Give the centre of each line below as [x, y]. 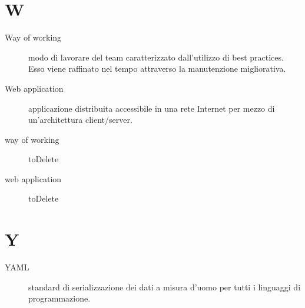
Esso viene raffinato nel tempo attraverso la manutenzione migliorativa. [157, 68]
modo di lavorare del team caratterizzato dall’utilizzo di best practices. [156, 57]
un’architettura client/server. [80, 120]
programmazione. [59, 298]
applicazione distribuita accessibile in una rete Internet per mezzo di [152, 108]
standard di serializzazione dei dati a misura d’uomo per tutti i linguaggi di [165, 287]
